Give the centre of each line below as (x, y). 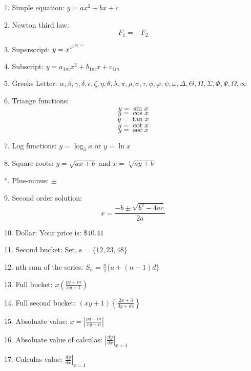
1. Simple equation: (34, 7)
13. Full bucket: (28, 284)
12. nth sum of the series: (44, 266)
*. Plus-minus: (27, 180)
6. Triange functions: (37, 101)
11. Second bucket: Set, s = (47, 249)
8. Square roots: (29, 163)
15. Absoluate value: (36, 321)
